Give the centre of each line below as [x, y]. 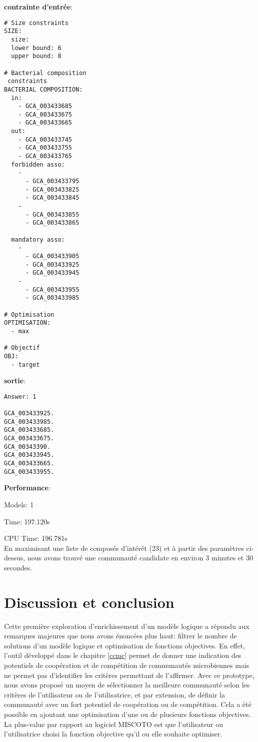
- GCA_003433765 [45, 156]
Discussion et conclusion [89, 602]
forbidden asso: [38, 164]
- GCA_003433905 [52, 256]
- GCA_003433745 [45, 139]
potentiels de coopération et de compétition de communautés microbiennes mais [127, 665]
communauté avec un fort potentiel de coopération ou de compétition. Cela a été [128, 704]
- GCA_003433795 [52, 181]
